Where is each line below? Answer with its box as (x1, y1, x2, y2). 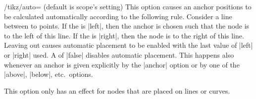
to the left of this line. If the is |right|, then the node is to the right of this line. (4, 30, 244, 40)
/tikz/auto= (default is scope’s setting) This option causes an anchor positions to (4, 1, 252, 11)
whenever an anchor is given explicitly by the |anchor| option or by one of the (4, 59, 240, 69)
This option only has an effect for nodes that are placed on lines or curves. (4, 85, 230, 96)
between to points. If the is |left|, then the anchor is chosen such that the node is (4, 21, 250, 31)
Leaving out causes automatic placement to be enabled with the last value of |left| (4, 40, 253, 50)
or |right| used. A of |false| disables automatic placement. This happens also (4, 49, 234, 60)
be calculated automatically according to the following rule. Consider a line (4, 11, 232, 21)
